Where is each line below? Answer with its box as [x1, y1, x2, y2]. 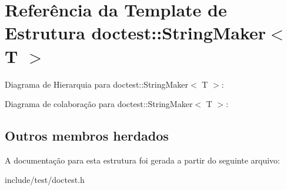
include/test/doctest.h [5, 174, 85, 186]
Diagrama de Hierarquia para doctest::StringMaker [5, 78, 189, 90]
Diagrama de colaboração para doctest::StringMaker [5, 98, 193, 110]
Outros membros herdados [5, 126, 169, 145]
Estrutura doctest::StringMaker [5, 21, 266, 45]
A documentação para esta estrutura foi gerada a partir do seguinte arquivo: [5, 154, 280, 166]
